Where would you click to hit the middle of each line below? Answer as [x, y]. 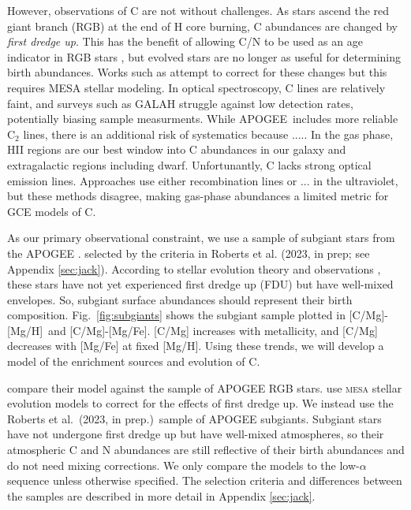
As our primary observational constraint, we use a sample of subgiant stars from [201, 238]
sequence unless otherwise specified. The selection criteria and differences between [205, 480]
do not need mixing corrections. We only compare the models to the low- [183, 465]
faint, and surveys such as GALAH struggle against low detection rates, [180, 103]
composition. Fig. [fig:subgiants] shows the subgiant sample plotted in [176, 315]
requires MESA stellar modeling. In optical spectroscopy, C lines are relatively [196, 87]
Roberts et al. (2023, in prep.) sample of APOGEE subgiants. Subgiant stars [194, 418]
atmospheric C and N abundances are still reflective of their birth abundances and [206, 450]
